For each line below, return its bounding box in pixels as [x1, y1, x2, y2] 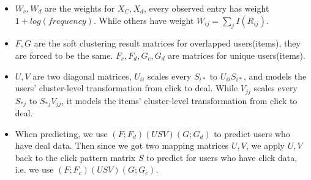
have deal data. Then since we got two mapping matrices [15, 139, 229, 152]
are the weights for [45, 2, 115, 14]
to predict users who [214, 127, 290, 140]
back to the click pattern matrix [15, 151, 136, 163]
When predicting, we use [15, 127, 108, 140]
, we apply [246, 139, 285, 152]
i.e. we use [15, 163, 54, 176]
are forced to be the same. [15, 48, 113, 61]
